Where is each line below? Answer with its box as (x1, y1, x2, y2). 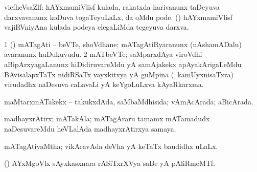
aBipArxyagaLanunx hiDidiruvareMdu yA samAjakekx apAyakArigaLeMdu (4, 58, 242, 69)
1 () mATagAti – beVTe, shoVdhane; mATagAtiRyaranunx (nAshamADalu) (4, 38, 242, 49)
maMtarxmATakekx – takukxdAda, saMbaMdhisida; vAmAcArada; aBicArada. (4, 96, 253, 106)
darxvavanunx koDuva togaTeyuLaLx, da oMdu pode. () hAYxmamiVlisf (4, 11, 232, 22)
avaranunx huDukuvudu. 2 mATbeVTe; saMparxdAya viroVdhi (4, 49, 202, 59)
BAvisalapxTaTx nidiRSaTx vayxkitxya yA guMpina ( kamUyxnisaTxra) (4, 69, 234, 79)
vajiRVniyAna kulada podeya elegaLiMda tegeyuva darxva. (4, 21, 189, 32)
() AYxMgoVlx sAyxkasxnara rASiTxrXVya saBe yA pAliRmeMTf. (4, 158, 215, 168)
